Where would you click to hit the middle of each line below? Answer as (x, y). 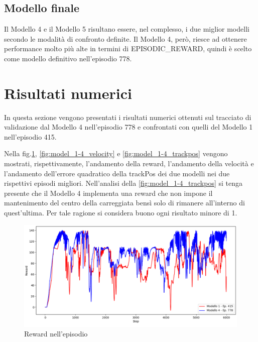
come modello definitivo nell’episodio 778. (68, 58)
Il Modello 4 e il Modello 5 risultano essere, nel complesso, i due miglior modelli (127, 29)
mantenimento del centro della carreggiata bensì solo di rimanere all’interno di (124, 203)
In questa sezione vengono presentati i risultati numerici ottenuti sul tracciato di (128, 117)
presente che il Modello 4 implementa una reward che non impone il (108, 193)
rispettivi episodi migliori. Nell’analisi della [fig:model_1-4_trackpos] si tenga (123, 183)
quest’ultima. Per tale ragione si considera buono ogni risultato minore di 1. (121, 213)
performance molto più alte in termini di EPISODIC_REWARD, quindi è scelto (128, 48)
